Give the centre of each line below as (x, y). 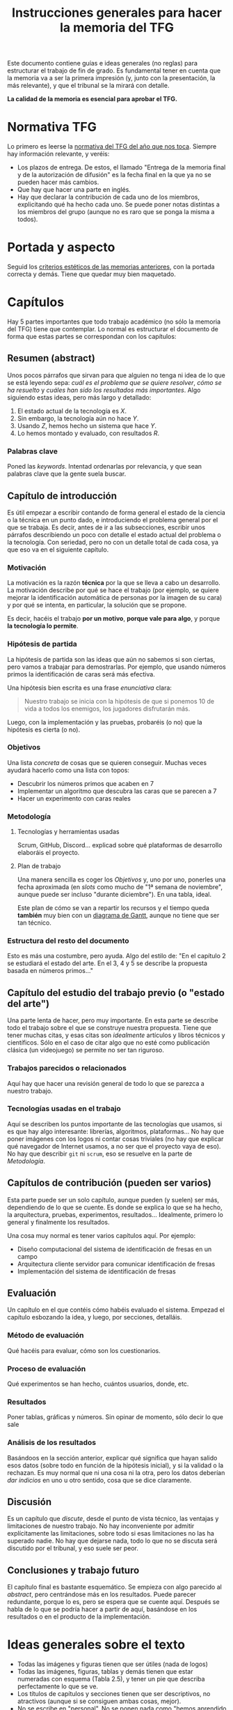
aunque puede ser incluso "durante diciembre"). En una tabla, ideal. (114, 895)
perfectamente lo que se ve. (58, 1686)
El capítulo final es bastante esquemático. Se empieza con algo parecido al (115, 1587)
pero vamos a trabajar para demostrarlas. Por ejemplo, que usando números (116, 667)
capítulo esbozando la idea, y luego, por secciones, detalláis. (95, 1317)
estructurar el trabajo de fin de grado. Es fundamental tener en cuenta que (114, 70)
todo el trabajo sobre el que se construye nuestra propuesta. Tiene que (110, 1028)
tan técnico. (34, 923)
